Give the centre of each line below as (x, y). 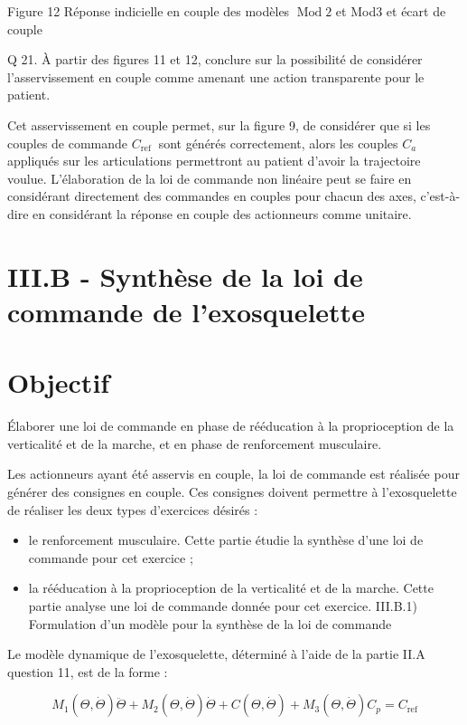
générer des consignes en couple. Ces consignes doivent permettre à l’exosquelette (232, 491)
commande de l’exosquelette (186, 311)
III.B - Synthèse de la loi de (185, 276)
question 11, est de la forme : (88, 671)
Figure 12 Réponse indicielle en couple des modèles (149, 11)
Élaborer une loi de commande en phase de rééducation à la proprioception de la (231, 426)
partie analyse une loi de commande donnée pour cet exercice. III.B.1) (223, 605)
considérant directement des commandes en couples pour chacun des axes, (212, 196)
